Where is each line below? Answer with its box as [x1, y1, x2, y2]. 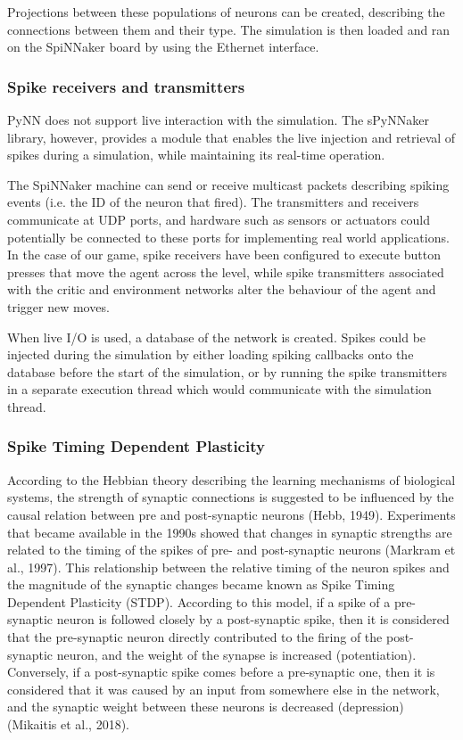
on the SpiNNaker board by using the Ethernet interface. [7, 37, 319, 56]
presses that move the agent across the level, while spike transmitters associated [7, 262, 444, 281]
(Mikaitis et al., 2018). [7, 715, 129, 734]
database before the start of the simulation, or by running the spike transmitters [7, 362, 448, 381]
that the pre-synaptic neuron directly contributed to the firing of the [7, 628, 383, 646]
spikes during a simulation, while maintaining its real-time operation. [7, 145, 385, 164]
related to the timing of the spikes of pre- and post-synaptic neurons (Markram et [7, 540, 456, 559]
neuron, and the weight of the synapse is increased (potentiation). [56, 645, 417, 663]
